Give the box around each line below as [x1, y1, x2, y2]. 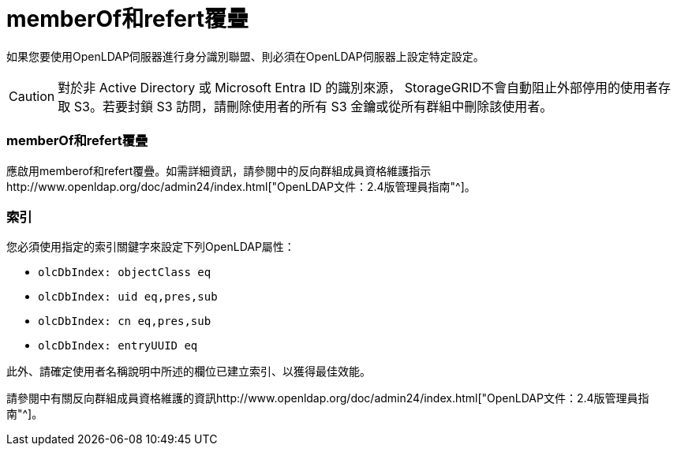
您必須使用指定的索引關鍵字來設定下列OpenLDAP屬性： [6, 240, 295, 254]
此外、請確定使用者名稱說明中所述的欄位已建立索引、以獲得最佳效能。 [6, 364, 371, 379]
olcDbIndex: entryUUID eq [38, 339, 198, 353]
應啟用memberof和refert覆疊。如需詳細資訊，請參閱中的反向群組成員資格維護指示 [6, 163, 432, 177]
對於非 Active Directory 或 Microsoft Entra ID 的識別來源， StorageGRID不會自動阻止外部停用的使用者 [58, 79, 658, 95]
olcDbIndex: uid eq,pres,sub [38, 290, 218, 304]
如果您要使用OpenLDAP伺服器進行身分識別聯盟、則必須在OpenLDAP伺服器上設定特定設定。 [6, 49, 484, 63]
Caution [9, 88, 55, 104]
